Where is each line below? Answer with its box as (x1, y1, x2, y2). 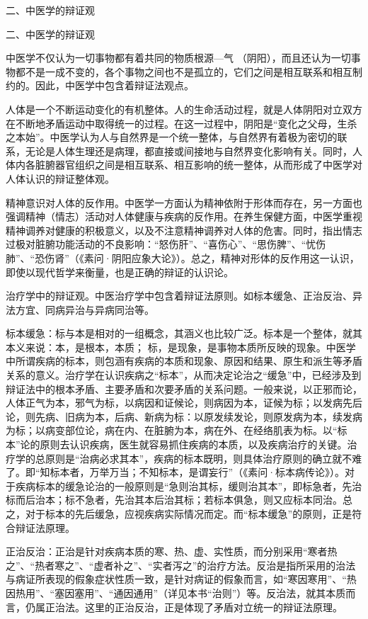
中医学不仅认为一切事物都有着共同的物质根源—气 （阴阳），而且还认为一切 (6, 50, 351, 65)
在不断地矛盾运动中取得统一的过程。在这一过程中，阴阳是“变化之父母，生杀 (6, 115, 357, 130)
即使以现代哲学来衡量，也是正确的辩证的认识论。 (6, 264, 234, 279)
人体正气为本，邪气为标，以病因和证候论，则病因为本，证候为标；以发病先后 (6, 395, 362, 410)
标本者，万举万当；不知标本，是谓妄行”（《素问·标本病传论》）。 (50, 465, 345, 479)
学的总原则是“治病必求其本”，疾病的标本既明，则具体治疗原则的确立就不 (15, 450, 352, 465)
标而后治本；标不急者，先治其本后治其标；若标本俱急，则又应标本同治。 (6, 492, 343, 507)
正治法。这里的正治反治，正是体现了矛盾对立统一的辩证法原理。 (45, 599, 343, 614)
